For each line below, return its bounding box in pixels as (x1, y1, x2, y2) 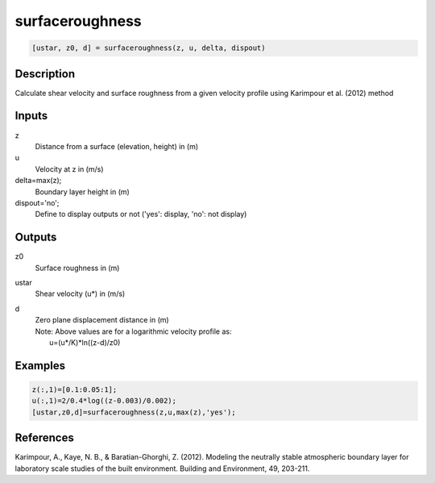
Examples (14, 359, 66, 373)
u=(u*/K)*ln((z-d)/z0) (49, 337, 121, 347)
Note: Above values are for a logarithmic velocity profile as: (35, 327, 232, 336)
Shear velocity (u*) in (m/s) (35, 289, 126, 298)
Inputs (14, 109, 48, 123)
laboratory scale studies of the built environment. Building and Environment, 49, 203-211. (14, 464, 310, 473)
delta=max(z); (14, 176, 62, 185)
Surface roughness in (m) (35, 263, 120, 273)
